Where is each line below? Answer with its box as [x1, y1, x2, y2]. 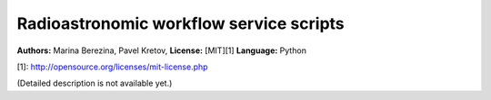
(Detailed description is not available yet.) [16, 77, 173, 89]
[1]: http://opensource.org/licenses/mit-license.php [16, 61, 208, 72]
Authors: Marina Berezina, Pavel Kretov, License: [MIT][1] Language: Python [16, 45, 306, 56]
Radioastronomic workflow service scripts [16, 14, 345, 33]
